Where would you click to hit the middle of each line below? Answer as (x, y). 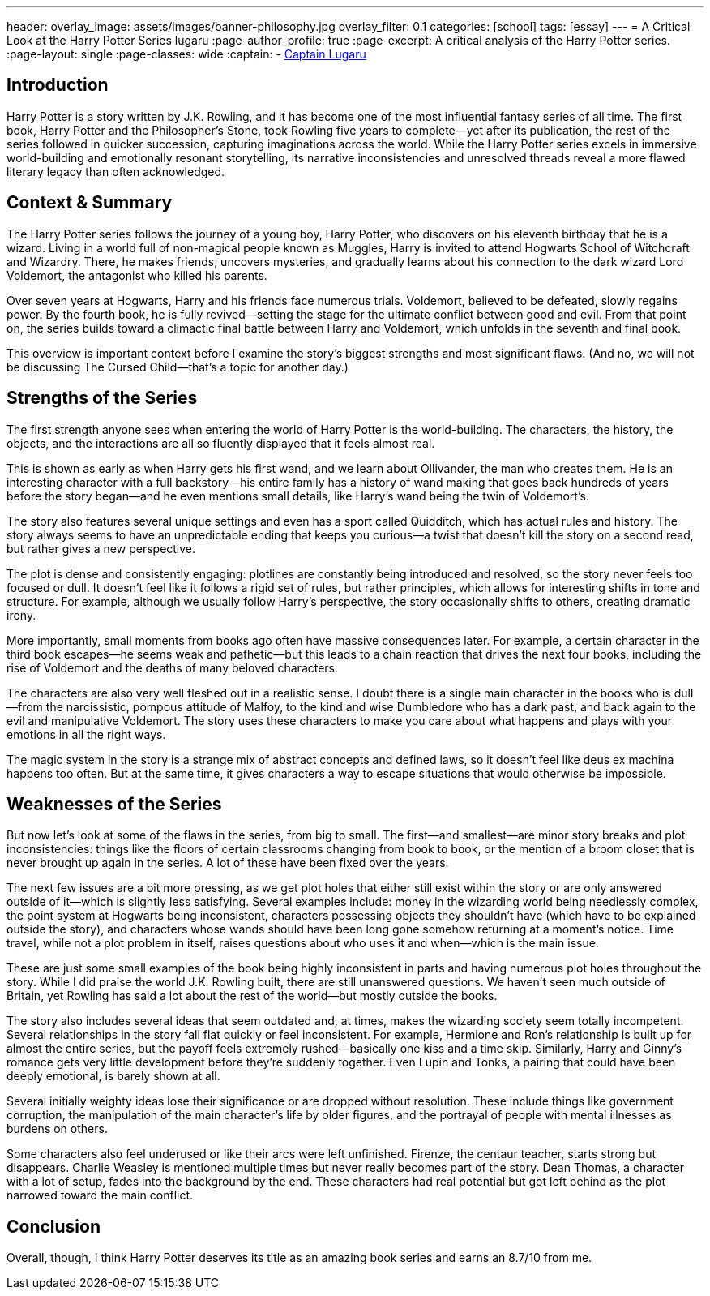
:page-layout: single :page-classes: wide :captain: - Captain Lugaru (186, 54)
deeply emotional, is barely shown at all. (113, 1076)
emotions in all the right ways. (86, 734)
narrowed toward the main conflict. (100, 1195)
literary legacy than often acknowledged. (116, 171)
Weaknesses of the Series (114, 804)
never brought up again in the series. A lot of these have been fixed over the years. (228, 863)
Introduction (58, 85)
